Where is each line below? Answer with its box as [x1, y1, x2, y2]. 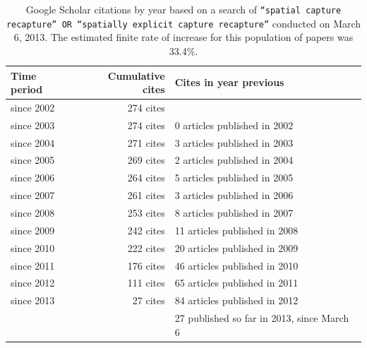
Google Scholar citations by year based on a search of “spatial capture [25, 2, 342, 16]
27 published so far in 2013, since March [174, 311, 349, 325]
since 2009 [11, 222, 55, 237]
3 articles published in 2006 [174, 188, 294, 203]
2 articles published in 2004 [174, 152, 294, 167]
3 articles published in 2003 [174, 135, 294, 150]
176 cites [127, 258, 165, 272]
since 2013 [11, 293, 55, 308]
